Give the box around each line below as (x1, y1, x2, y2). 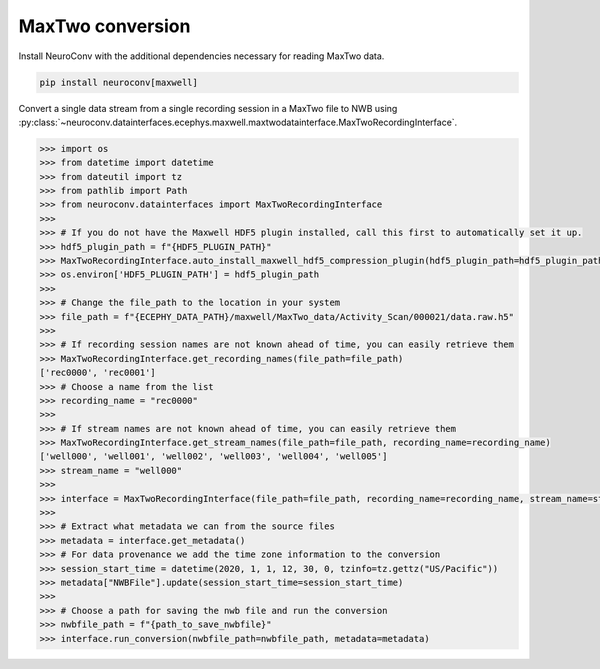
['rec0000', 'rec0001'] (39, 367, 157, 379)
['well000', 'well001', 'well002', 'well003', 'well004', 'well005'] (39, 451, 388, 462)
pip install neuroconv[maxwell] (39, 76, 199, 88)
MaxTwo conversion (18, 15, 191, 37)
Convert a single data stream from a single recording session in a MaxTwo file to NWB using (18, 102, 398, 114)
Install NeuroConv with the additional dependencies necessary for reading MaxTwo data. (18, 50, 385, 62)
